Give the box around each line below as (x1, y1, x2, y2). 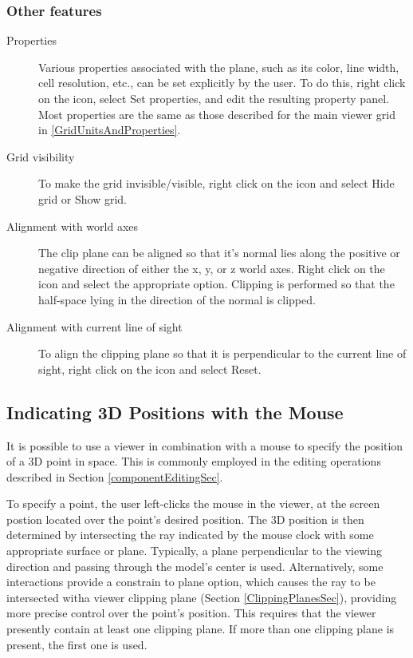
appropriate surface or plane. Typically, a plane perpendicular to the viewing (6, 542, 382, 559)
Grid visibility (6, 148, 75, 164)
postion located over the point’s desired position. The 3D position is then (6, 510, 364, 527)
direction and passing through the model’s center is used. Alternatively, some (6, 557, 383, 574)
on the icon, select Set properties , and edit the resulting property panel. (38, 90, 389, 106)
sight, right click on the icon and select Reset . (38, 360, 262, 377)
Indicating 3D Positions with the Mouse (6, 399, 344, 424)
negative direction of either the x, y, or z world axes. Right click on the (38, 260, 385, 276)
